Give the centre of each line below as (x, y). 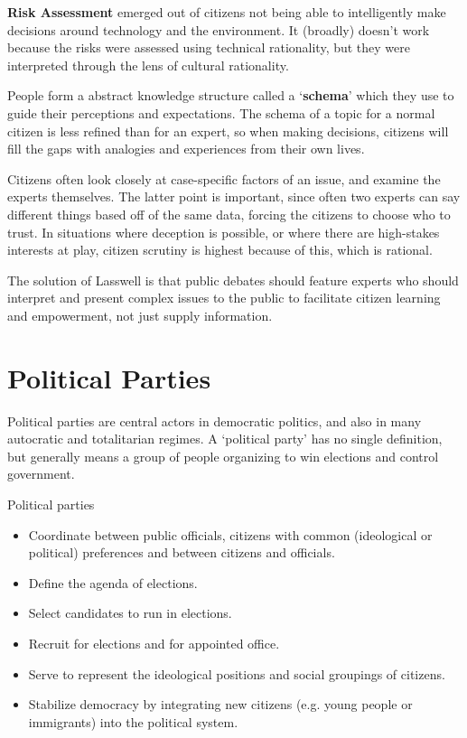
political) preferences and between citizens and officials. (182, 552)
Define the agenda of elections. (113, 582)
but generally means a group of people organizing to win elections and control (223, 456)
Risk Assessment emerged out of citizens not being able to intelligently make (227, 12)
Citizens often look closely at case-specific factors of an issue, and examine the (224, 178)
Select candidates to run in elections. (130, 613)
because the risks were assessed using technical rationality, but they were (209, 47)
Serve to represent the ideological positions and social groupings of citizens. (237, 673)
